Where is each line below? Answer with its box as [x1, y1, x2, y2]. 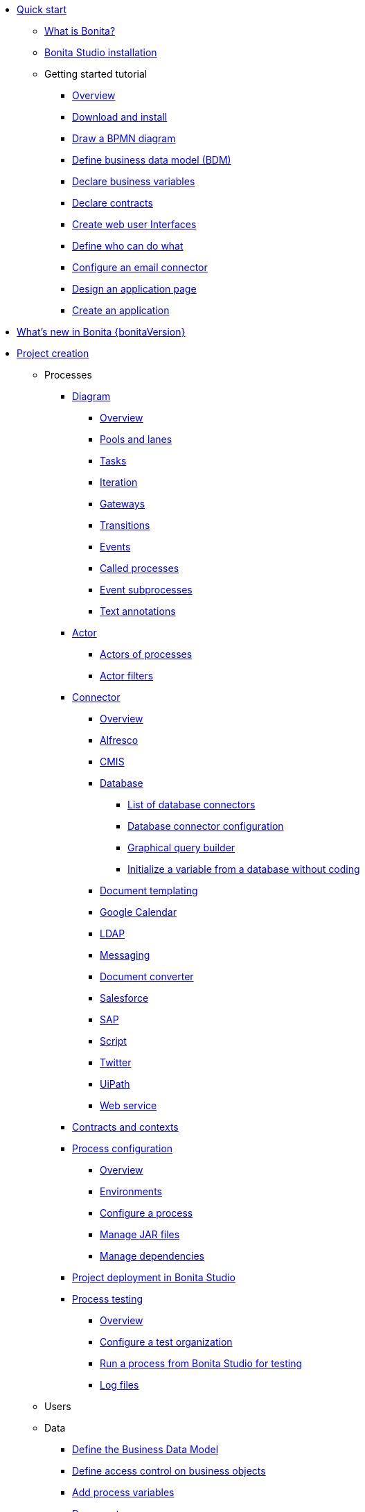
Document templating [100, 885, 198, 896]
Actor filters [100, 670, 154, 681]
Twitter [100, 1057, 132, 1068]
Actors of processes [100, 648, 193, 660]
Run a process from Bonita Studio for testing [100, 1357, 302, 1369]
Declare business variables [72, 175, 195, 187]
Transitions [100, 519, 150, 531]
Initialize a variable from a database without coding [127, 863, 360, 875]
